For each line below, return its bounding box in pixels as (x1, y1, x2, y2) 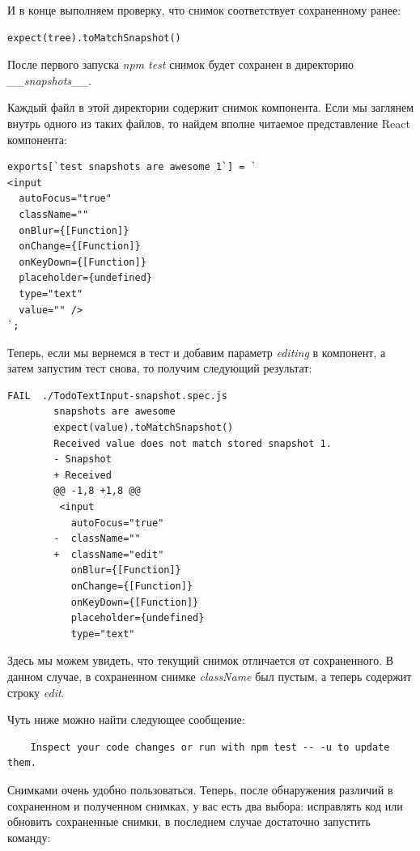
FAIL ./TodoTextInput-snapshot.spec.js (7, 389, 228, 402)
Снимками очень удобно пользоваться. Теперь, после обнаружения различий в (7, 781, 393, 798)
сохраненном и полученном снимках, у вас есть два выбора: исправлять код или (7, 797, 403, 814)
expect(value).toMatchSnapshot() (53, 422, 234, 434)
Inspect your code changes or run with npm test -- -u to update (30, 741, 390, 753)
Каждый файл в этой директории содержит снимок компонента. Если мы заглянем (7, 99, 414, 116)
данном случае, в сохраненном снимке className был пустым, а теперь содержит (7, 667, 412, 684)
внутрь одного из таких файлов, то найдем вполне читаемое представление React (7, 114, 410, 131)
